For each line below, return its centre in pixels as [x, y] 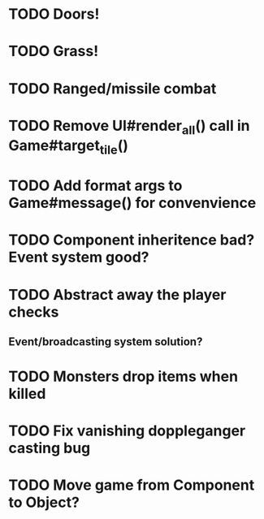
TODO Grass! [54, 52]
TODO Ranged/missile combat [113, 88]
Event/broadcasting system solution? [106, 342]
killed [27, 394]
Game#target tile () [68, 147]
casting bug [50, 448]
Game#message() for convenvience [132, 203]
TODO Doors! [54, 14]
